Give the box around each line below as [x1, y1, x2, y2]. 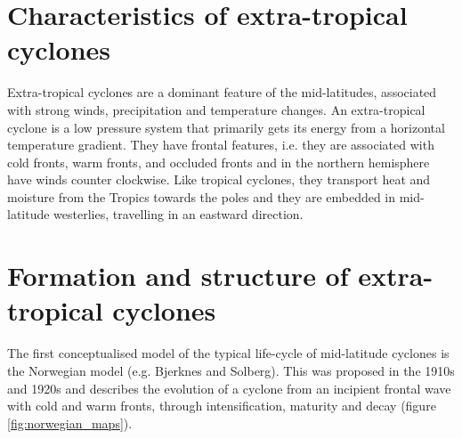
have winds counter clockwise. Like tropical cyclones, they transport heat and [7, 170, 431, 189]
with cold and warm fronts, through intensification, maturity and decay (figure [7, 396, 436, 415]
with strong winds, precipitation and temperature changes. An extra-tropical [7, 100, 426, 118]
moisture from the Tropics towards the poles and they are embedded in [7, 187, 396, 206]
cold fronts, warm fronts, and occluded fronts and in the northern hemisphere [7, 152, 430, 171]
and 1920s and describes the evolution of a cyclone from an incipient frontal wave [7, 378, 451, 397]
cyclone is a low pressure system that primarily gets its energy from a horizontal [7, 118, 445, 136]
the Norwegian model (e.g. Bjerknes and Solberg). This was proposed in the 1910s [7, 361, 455, 379]
